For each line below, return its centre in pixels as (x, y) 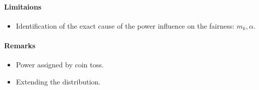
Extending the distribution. (58, 81)
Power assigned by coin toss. (60, 65)
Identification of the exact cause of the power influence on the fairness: (125, 25)
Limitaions (23, 6)
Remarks (20, 45)
